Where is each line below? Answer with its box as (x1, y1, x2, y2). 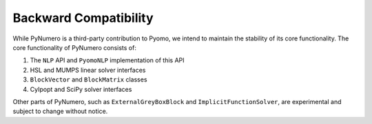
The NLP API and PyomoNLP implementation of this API (30, 56, 185, 64)
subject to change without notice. (12, 107, 108, 116)
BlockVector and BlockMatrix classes (30, 75, 147, 84)
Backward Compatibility (12, 10, 154, 25)
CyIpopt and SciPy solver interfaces (30, 85, 132, 93)
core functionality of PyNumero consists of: (12, 43, 137, 51)
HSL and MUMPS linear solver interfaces (30, 66, 146, 74)
